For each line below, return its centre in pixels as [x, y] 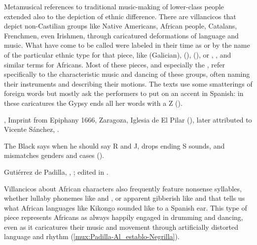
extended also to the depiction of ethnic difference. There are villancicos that [120, 16]
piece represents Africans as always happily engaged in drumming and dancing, [124, 217]
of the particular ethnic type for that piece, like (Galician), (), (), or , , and [118, 54]
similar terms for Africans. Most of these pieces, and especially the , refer [114, 64]
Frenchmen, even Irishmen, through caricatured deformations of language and [121, 35]
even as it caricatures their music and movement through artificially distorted [121, 227]
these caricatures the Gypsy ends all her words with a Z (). [93, 103]
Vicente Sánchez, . [32, 129]
